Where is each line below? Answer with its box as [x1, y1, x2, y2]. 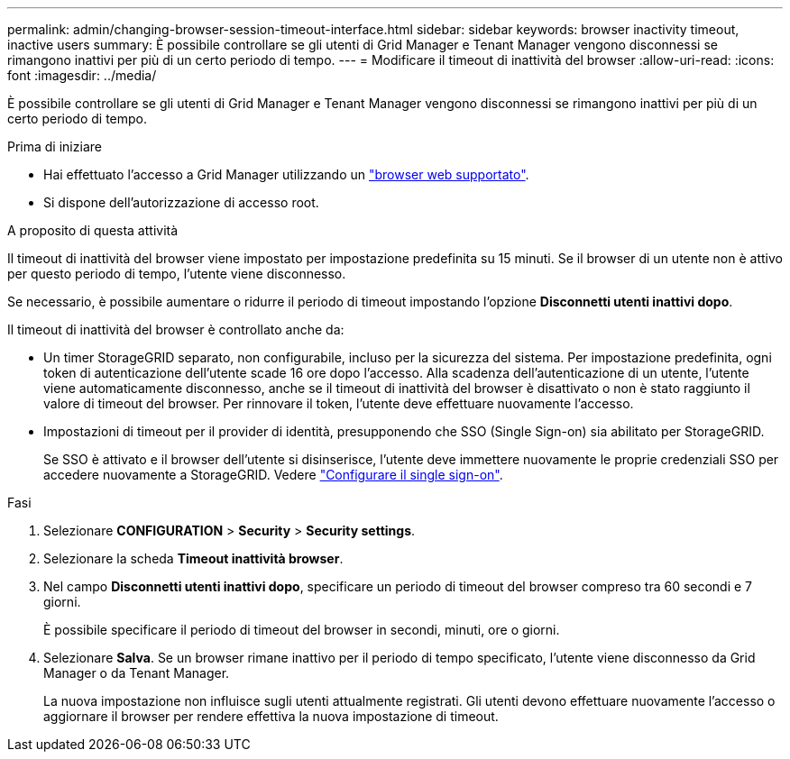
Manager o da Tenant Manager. [43, 665, 230, 681]
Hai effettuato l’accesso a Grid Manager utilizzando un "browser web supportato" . [43, 167, 529, 182]
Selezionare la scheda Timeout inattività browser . [43, 551, 344, 566]
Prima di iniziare [7, 139, 102, 154]
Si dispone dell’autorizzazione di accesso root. [43, 195, 319, 210]
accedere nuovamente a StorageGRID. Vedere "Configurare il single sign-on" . [43, 467, 503, 482]
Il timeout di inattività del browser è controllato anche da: [7, 322, 344, 337]
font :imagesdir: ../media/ [7, 68, 157, 83]
